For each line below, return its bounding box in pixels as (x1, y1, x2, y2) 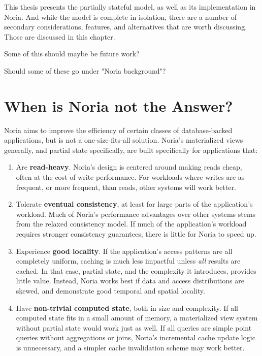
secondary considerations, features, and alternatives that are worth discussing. (4, 21, 247, 32)
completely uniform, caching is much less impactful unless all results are (16, 255, 241, 266)
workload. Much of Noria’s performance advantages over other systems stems (16, 208, 256, 219)
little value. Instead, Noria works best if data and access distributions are (16, 275, 244, 286)
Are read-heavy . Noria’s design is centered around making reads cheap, (16, 161, 242, 172)
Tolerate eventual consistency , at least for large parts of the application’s (16, 199, 253, 209)
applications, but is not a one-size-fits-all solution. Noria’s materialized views (4, 135, 243, 145)
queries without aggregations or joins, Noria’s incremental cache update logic (16, 332, 255, 343)
